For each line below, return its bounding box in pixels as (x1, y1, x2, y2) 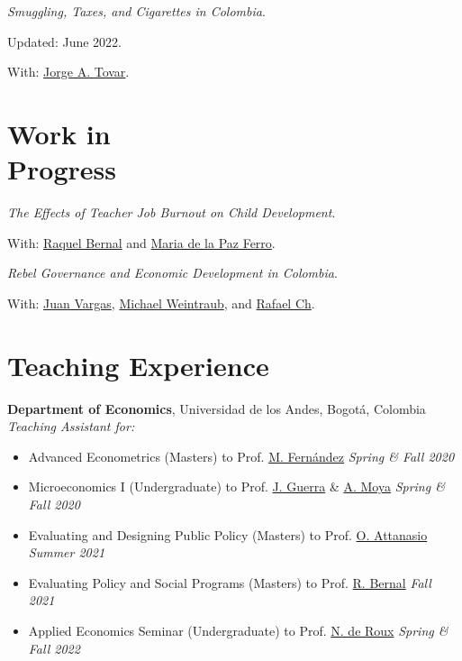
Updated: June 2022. (7, 32, 122, 50)
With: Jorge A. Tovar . (7, 62, 130, 81)
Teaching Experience (7, 346, 269, 383)
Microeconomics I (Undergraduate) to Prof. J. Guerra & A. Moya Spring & (28, 477, 445, 496)
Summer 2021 (28, 543, 105, 562)
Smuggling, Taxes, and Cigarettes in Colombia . (7, 2, 266, 20)
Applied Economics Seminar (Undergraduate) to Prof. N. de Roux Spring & (28, 620, 448, 639)
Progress (7, 151, 116, 188)
